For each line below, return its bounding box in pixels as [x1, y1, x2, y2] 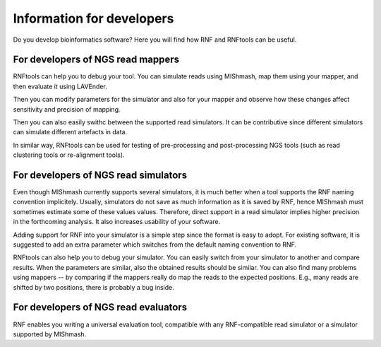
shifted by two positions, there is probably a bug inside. [13, 283, 174, 291]
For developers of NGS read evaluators [13, 301, 188, 314]
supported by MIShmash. [13, 329, 87, 339]
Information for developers [13, 11, 174, 26]
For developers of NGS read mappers [13, 54, 180, 66]
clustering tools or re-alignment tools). [13, 151, 125, 159]
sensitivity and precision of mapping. [13, 105, 121, 113]
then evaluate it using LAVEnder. [13, 82, 107, 90]
